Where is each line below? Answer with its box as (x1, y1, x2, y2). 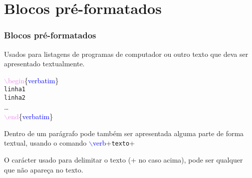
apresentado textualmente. (4, 58, 85, 69)
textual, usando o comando (4, 138, 87, 148)
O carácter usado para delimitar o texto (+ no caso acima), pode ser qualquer (4, 155, 243, 165)
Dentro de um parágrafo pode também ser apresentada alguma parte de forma (4, 128, 244, 138)
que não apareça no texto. (4, 164, 83, 175)
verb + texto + (92, 138, 135, 148)
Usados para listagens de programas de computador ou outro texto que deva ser (4, 48, 249, 59)
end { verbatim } (7, 111, 53, 122)
